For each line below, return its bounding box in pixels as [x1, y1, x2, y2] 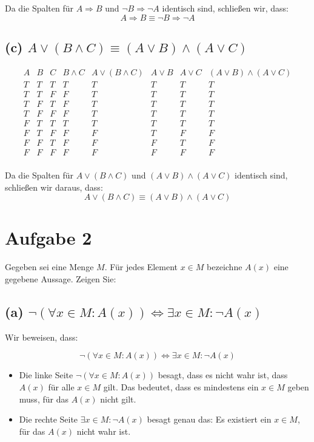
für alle [48, 381, 75, 393]
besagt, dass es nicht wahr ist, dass [158, 369, 288, 381]
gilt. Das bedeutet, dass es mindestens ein [103, 381, 259, 393]
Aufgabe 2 [5, 225, 92, 250]
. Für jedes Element [104, 260, 178, 273]
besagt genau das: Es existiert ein [147, 413, 272, 426]
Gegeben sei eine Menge [5, 260, 94, 273]
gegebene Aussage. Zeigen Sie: [5, 273, 116, 285]
